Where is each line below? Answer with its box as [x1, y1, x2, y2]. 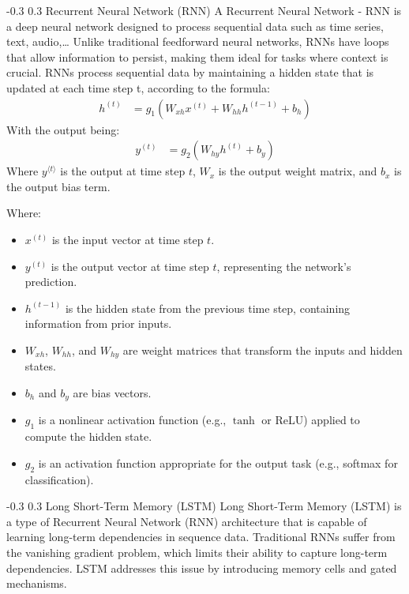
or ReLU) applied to [261, 412, 360, 428]
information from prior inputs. [24, 315, 172, 332]
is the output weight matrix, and [218, 163, 377, 179]
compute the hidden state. [24, 428, 152, 445]
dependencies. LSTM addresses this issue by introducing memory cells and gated [6, 559, 397, 576]
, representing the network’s [216, 258, 351, 274]
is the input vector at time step [51, 231, 204, 247]
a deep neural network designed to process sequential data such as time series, [6, 17, 384, 34]
